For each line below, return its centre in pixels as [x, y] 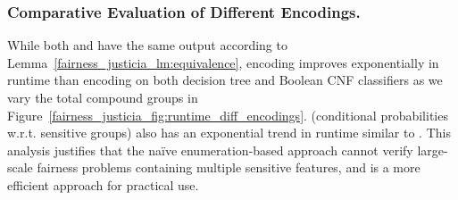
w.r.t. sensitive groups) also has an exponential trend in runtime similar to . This [229, 133]
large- [433, 150]
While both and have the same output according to [147, 45]
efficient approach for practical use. [103, 184]
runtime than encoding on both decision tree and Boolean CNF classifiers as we [225, 80]
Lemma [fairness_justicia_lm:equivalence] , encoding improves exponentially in [223, 62]
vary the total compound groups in [103, 97]
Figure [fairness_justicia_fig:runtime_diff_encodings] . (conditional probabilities [228, 115]
